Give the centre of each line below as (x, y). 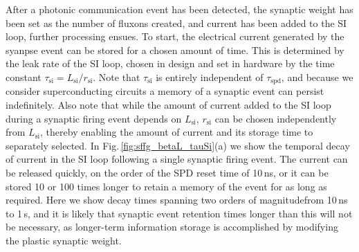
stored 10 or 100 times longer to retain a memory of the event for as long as (166, 186)
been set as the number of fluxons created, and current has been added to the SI (176, 22)
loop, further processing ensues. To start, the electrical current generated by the (175, 36)
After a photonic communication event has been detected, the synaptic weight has (179, 9)
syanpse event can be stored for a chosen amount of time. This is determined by (175, 49)
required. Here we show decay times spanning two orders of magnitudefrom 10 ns (177, 200)
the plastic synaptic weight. (64, 240)
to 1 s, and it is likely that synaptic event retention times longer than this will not (179, 213)
